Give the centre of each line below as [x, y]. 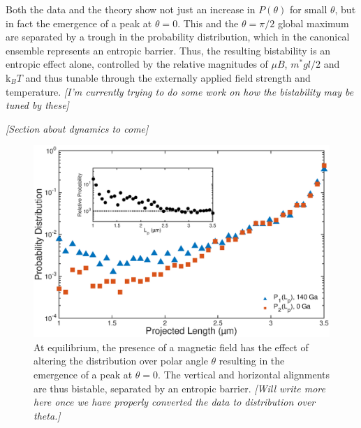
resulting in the [252, 361]
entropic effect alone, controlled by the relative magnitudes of [137, 64]
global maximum [313, 23]
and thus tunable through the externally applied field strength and [168, 77]
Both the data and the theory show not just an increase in [131, 9]
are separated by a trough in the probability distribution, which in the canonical [178, 37]
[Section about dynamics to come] [77, 128]
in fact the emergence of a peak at [79, 23]
